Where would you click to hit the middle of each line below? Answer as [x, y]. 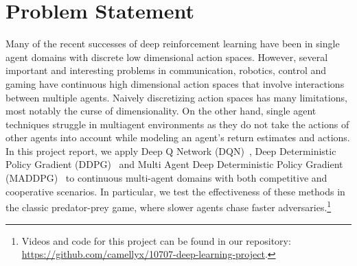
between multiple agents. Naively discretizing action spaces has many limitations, [176, 97]
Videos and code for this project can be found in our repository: [156, 240]
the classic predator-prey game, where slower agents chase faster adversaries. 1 [169, 206]
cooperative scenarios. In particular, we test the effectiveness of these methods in [175, 191]
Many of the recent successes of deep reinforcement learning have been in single [173, 44]
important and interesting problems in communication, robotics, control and [166, 70]
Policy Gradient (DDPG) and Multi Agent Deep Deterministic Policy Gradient [174, 164]
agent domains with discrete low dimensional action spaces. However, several [167, 57]
